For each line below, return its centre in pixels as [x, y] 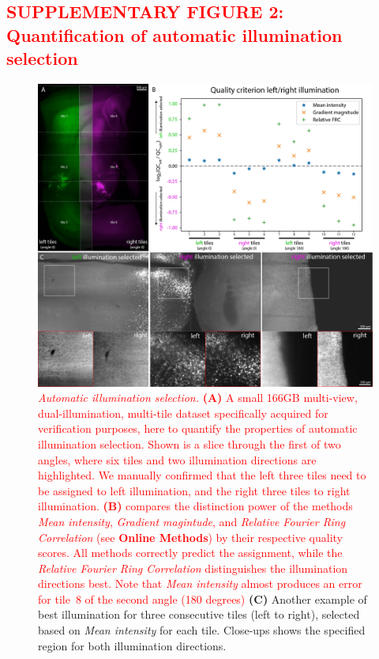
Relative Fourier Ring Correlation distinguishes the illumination [193, 568]
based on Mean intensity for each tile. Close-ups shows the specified [202, 630]
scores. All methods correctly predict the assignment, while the [190, 553]
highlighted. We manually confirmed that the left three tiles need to [202, 475]
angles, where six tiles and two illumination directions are [177, 459]
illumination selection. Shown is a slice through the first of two [189, 443]
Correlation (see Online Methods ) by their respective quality [190, 537]
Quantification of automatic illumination [174, 34]
